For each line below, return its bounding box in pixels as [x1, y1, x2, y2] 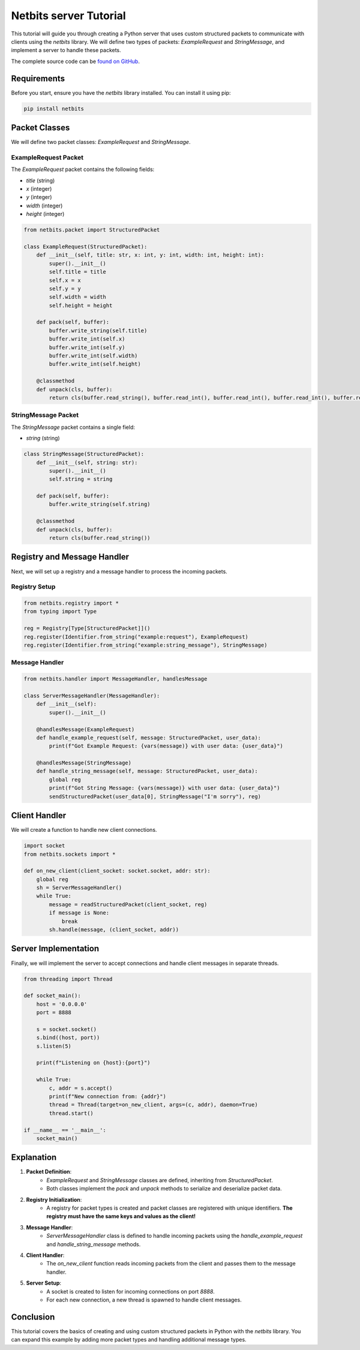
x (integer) [26, 185, 52, 193]
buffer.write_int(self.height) [49, 360, 141, 368]
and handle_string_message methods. [46, 1240, 141, 1247]
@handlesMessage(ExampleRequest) [36, 726, 135, 733]
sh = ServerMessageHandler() [36, 885, 122, 891]
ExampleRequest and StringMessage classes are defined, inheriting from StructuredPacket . [46, 1176, 273, 1184]
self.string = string [49, 476, 113, 483]
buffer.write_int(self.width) [49, 353, 138, 359]
